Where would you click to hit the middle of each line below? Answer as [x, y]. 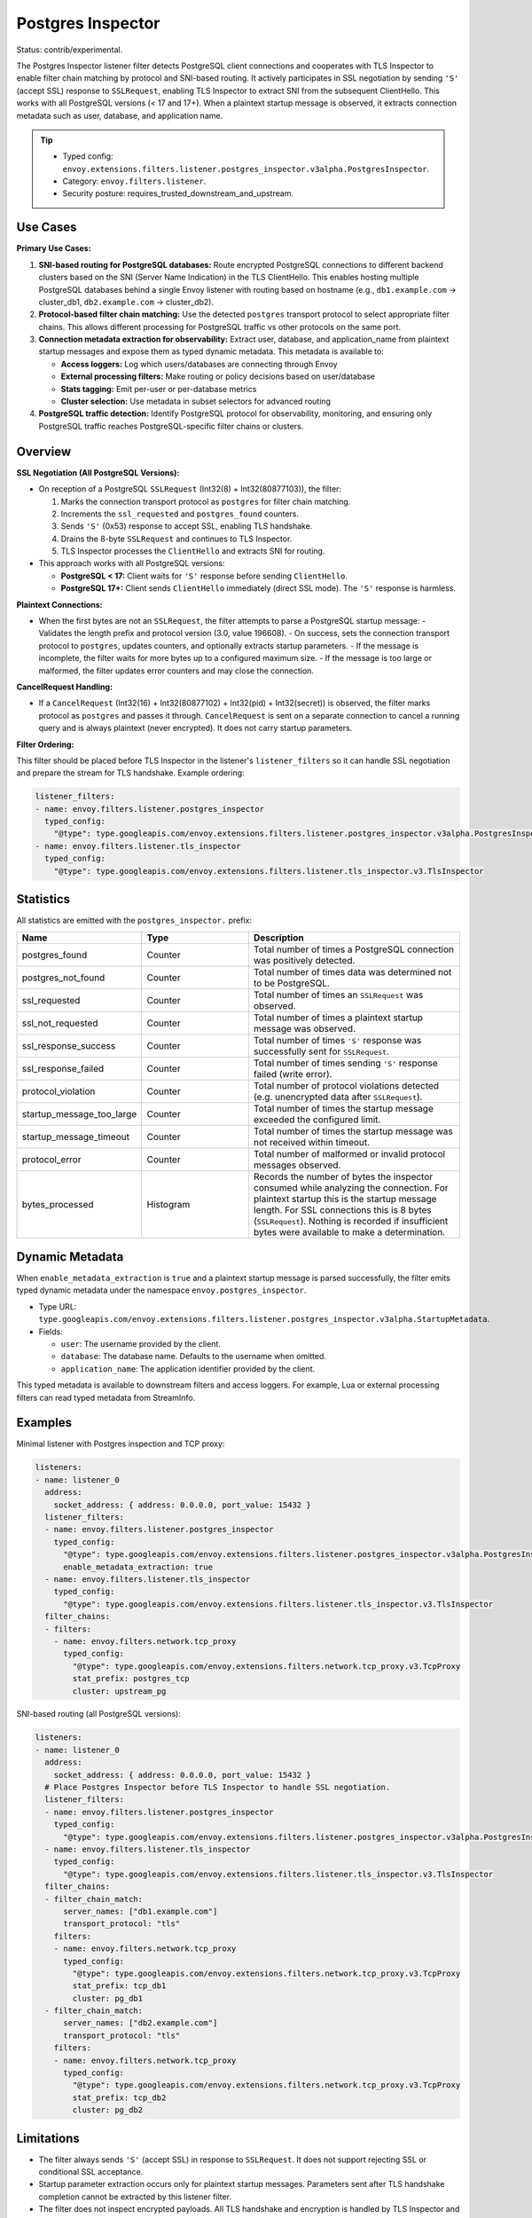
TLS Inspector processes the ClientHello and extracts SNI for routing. [193, 551]
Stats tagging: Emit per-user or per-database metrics [159, 389]
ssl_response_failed [63, 1068]
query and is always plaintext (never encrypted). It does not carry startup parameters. [196, 728]
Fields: [51, 1332]
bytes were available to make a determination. [349, 1231]
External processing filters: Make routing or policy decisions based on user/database [218, 376]
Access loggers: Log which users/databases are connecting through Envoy [199, 364]
